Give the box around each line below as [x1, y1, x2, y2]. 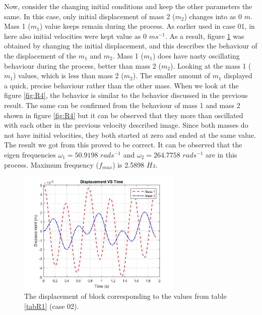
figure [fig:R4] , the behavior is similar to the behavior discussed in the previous [4, 90, 248, 100]
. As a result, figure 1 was [165, 30, 244, 41]
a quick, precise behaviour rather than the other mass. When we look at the [4, 80, 239, 90]
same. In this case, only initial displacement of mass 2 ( [4, 11, 175, 21]
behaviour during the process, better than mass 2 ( [4, 60, 161, 71]
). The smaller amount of [133, 70, 211, 81]
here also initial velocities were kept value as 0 [4, 30, 147, 41]
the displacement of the [4, 50, 77, 61]
